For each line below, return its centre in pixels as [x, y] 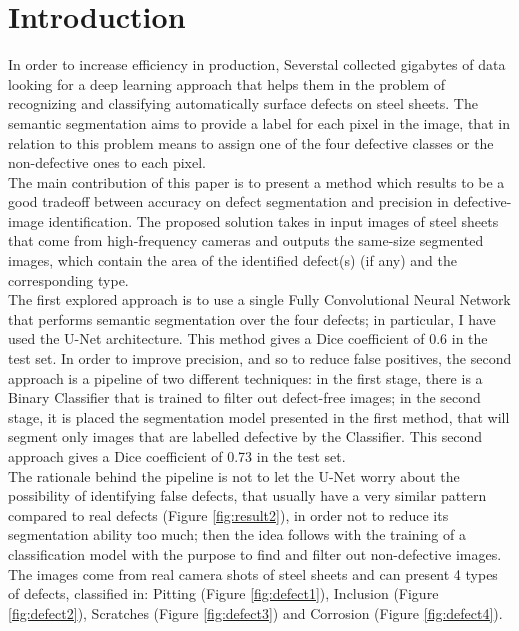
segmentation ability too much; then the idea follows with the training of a [237, 534]
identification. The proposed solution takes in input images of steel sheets [273, 220]
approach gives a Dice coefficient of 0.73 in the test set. [177, 456]
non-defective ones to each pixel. [107, 162]
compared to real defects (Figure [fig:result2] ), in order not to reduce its [228, 514]
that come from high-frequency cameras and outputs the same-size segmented [246, 240]
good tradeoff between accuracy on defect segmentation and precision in [228, 201]
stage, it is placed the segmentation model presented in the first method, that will [259, 416]
